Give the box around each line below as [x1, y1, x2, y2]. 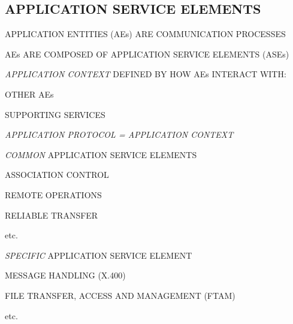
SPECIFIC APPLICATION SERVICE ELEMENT [5, 249, 192, 261]
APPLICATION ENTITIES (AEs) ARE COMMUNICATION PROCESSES [5, 28, 286, 40]
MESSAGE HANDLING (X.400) [5, 269, 126, 281]
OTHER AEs [5, 87, 54, 100]
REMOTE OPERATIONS [5, 188, 102, 201]
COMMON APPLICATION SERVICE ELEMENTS [5, 148, 197, 161]
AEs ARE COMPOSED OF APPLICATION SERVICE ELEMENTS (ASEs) [5, 47, 289, 60]
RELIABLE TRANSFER [5, 208, 98, 221]
